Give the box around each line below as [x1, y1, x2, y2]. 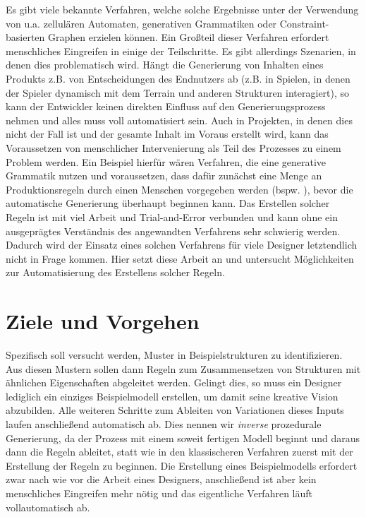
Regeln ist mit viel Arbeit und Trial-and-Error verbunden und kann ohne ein [6, 209, 338, 224]
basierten [6, 30, 45, 44]
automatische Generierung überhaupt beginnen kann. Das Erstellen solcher [6, 196, 330, 210]
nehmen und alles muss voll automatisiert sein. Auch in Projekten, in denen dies [6, 112, 353, 127]
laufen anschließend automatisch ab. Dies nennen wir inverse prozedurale [6, 416, 322, 431]
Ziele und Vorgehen [6, 307, 200, 335]
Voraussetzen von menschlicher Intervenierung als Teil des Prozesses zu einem [6, 140, 341, 155]
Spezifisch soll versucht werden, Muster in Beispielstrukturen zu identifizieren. [6, 347, 343, 362]
